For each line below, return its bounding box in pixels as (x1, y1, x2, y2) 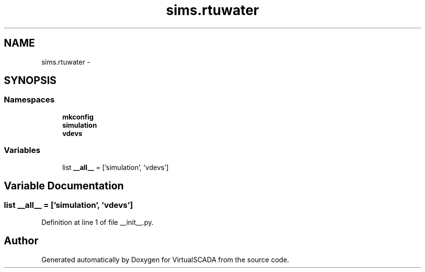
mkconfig (62, 112, 94, 121)
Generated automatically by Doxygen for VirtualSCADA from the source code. (41, 255, 289, 264)
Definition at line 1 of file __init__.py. (41, 218, 154, 226)
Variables (4, 145, 41, 155)
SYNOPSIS (4, 74, 57, 87)
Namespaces (4, 95, 55, 105)
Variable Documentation (4, 179, 124, 192)
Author (4, 235, 38, 247)
